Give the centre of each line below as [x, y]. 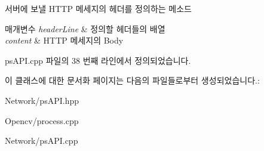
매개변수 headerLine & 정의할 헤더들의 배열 [85, 28]
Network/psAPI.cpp [42, 141]
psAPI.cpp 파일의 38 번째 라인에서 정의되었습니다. [98, 60]
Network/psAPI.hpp [42, 100]
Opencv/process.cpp [42, 120]
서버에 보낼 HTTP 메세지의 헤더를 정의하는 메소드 [98, 8]
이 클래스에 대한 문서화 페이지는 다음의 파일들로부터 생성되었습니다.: [132, 80]
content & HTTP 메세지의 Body [64, 40]
